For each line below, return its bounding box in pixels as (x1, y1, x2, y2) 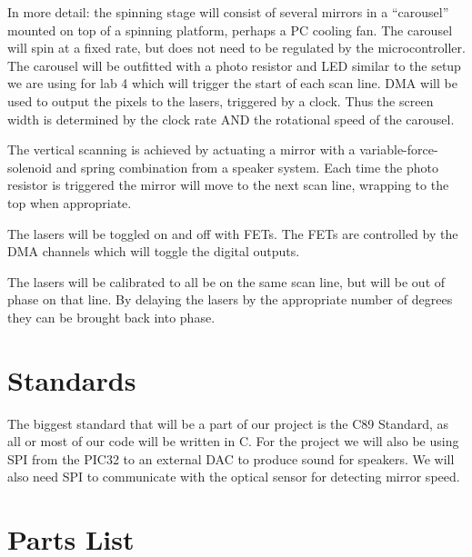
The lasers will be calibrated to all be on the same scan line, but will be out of (7, 272, 446, 291)
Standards (7, 361, 136, 398)
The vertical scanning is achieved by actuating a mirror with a (7, 140, 356, 159)
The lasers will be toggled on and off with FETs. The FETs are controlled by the (7, 224, 458, 243)
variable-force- (359, 140, 438, 159)
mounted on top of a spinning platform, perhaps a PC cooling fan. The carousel (7, 20, 453, 39)
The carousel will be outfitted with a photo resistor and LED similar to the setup (7, 55, 461, 75)
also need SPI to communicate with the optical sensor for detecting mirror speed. (7, 467, 460, 486)
